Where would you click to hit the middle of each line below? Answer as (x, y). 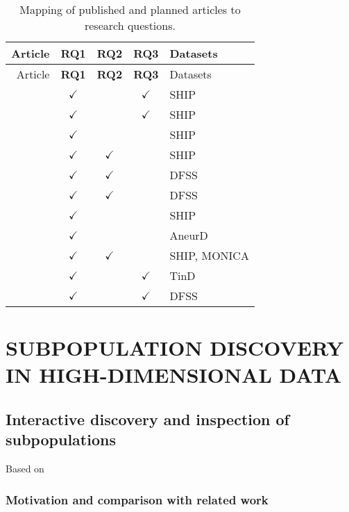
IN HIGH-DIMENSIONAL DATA (174, 375)
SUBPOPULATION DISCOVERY (174, 348)
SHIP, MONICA (209, 255)
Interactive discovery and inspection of (147, 419)
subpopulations (61, 439)
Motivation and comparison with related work (137, 499)
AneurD (189, 235)
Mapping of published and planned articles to (130, 9)
